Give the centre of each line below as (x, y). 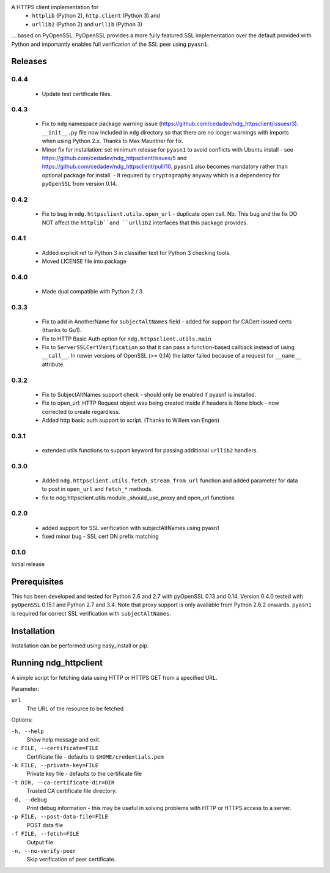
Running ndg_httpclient (57, 663)
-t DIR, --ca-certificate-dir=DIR (63, 782)
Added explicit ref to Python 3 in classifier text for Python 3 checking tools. (136, 252)
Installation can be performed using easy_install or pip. (80, 646)
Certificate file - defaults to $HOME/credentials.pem (95, 757)
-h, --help (28, 731)
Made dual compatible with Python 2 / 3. (93, 291)
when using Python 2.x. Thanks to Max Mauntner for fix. (112, 141)
